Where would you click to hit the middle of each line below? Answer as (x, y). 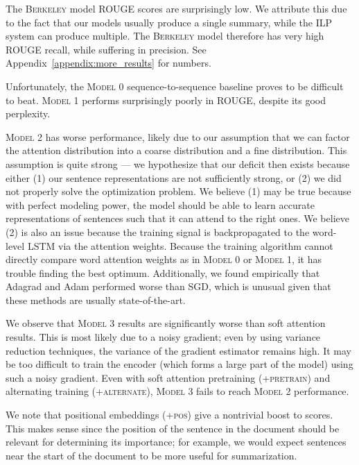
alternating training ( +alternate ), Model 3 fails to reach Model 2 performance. (177, 391)
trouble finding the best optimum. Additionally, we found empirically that (163, 272)
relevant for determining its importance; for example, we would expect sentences (176, 442)
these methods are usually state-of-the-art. (96, 299)
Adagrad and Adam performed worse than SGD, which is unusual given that (168, 286)
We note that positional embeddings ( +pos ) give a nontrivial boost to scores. (169, 415)
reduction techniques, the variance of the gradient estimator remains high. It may (178, 350)
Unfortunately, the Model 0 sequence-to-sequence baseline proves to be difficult (175, 86)
